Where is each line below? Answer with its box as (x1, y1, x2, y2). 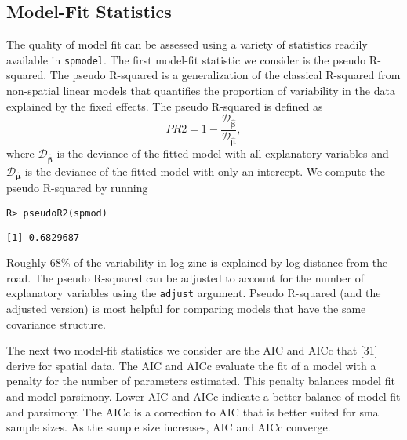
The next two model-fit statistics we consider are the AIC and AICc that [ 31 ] (6, 342, 378, 358)
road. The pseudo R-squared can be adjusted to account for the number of (6, 269, 364, 285)
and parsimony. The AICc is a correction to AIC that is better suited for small (6, 403, 385, 420)
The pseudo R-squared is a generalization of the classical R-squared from (49, 67, 401, 83)
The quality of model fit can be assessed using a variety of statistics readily (6, 36, 368, 53)
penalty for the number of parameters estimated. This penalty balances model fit (6, 373, 395, 389)
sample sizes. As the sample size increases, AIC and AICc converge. (6, 419, 331, 435)
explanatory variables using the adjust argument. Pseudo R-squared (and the (6, 285, 381, 301)
